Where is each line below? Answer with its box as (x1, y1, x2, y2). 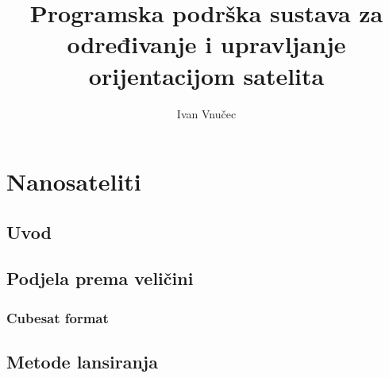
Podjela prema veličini (6, 266, 194, 291)
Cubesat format (6, 307, 109, 327)
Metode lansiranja (6, 349, 158, 374)
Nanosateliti (6, 165, 141, 198)
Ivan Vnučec (176, 105, 237, 121)
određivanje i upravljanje (67, 28, 346, 60)
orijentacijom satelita (88, 59, 325, 91)
